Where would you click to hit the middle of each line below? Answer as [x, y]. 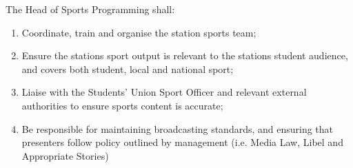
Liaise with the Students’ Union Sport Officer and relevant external [164, 92]
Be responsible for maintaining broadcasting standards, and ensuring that [178, 128]
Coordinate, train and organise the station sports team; [139, 32]
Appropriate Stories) [65, 155]
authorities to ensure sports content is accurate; [122, 105]
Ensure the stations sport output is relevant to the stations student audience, [185, 55]
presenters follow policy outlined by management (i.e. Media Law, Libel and [182, 142]
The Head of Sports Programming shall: [90, 9]
